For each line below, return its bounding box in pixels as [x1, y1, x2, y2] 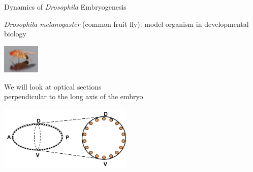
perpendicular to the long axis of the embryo [4, 91, 143, 102]
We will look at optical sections [4, 81, 102, 92]
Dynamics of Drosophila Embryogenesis [4, 2, 126, 12]
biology [4, 28, 26, 39]
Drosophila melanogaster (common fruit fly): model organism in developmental [4, 18, 249, 29]
